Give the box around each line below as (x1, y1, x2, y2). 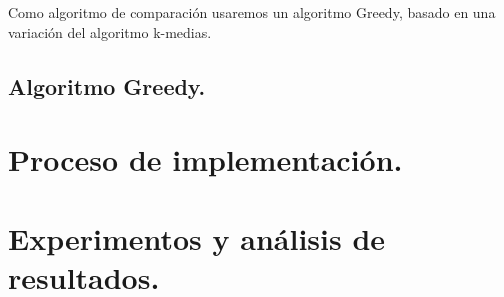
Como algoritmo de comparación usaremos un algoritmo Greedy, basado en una (8, 2, 496, 22)
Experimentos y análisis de (8, 217, 386, 258)
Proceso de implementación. (8, 139, 403, 180)
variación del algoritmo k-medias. (8, 21, 212, 42)
